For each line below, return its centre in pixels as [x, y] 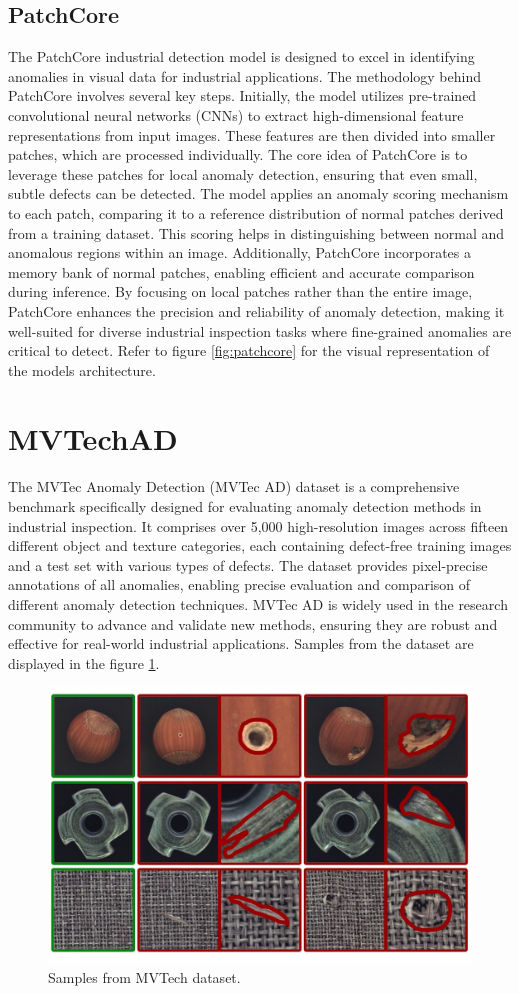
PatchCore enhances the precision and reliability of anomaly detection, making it [256, 310]
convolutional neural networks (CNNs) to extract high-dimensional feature [236, 114]
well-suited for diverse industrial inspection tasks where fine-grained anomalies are [260, 330]
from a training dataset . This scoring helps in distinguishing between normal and [256, 232]
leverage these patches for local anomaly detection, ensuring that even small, [243, 173]
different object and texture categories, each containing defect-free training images [260, 545]
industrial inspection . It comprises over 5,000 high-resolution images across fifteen [258, 525]
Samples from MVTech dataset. [144, 976]
